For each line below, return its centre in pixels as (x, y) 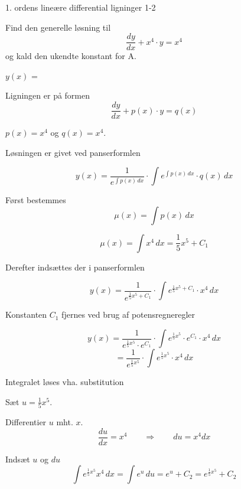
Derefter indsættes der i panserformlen (75, 267)
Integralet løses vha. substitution (65, 382)
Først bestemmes (36, 200)
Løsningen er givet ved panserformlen (73, 152)
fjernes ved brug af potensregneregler (128, 314)
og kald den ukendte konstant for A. (71, 56)
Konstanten (26, 314)
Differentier (26, 421)
